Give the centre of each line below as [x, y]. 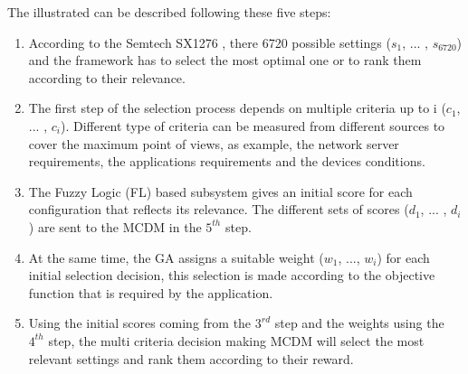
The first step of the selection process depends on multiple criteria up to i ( [237, 108]
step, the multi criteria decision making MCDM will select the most [236, 340]
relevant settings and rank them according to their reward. [191, 358]
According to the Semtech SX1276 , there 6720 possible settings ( [210, 42]
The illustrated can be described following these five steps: [169, 12]
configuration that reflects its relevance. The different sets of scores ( [219, 209]
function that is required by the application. [151, 292]
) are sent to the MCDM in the [115, 226]
